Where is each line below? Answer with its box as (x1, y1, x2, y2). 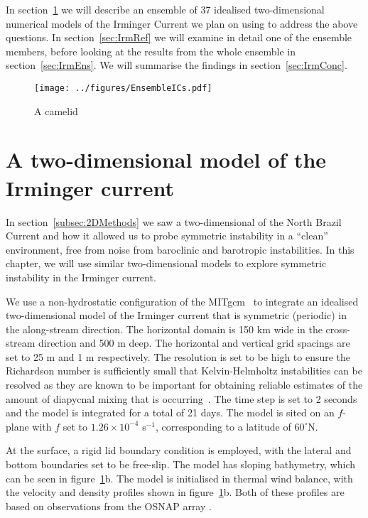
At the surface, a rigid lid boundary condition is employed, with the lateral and (6, 443, 352, 458)
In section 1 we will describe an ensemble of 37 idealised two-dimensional (6, 2, 325, 16)
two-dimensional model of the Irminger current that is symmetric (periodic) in (6, 308, 347, 323)
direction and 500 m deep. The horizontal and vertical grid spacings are (38, 335, 350, 350)
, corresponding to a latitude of (156, 419, 291, 433)
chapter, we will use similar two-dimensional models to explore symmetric (6, 256, 327, 271)
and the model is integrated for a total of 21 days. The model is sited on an (6, 405, 335, 420)
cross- (325, 321, 350, 336)
